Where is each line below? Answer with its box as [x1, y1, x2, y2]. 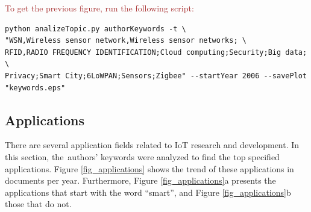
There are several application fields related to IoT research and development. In [5, 139, 300, 151]
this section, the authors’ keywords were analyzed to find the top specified [5, 150, 280, 163]
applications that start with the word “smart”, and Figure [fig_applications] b [5, 185, 291, 198]
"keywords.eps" [5, 83, 66, 92]
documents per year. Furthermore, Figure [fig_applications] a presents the [5, 174, 276, 187]
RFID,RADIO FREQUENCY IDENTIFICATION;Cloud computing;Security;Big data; [5, 48, 307, 57]
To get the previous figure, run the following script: [5, 2, 194, 14]
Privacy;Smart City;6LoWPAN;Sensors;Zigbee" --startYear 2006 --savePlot [5, 71, 307, 80]
